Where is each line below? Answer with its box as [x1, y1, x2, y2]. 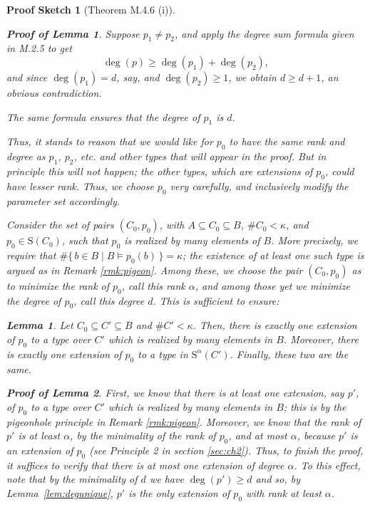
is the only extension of [128, 485, 230, 500]
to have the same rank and [229, 134, 345, 149]
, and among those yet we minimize [195, 278, 350, 293]
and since [6, 69, 48, 84]
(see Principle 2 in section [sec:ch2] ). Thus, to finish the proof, [89, 442, 364, 457]
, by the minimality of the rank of [70, 428, 216, 443]
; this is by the [283, 399, 346, 414]
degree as [6, 149, 46, 164]
